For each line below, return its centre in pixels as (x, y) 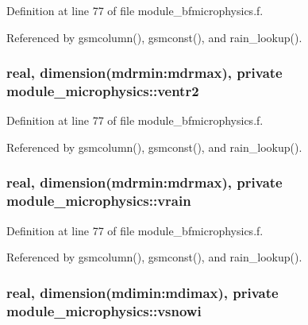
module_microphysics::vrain (99, 201)
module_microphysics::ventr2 (103, 91)
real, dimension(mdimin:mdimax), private (142, 292)
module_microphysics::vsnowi (104, 310)
